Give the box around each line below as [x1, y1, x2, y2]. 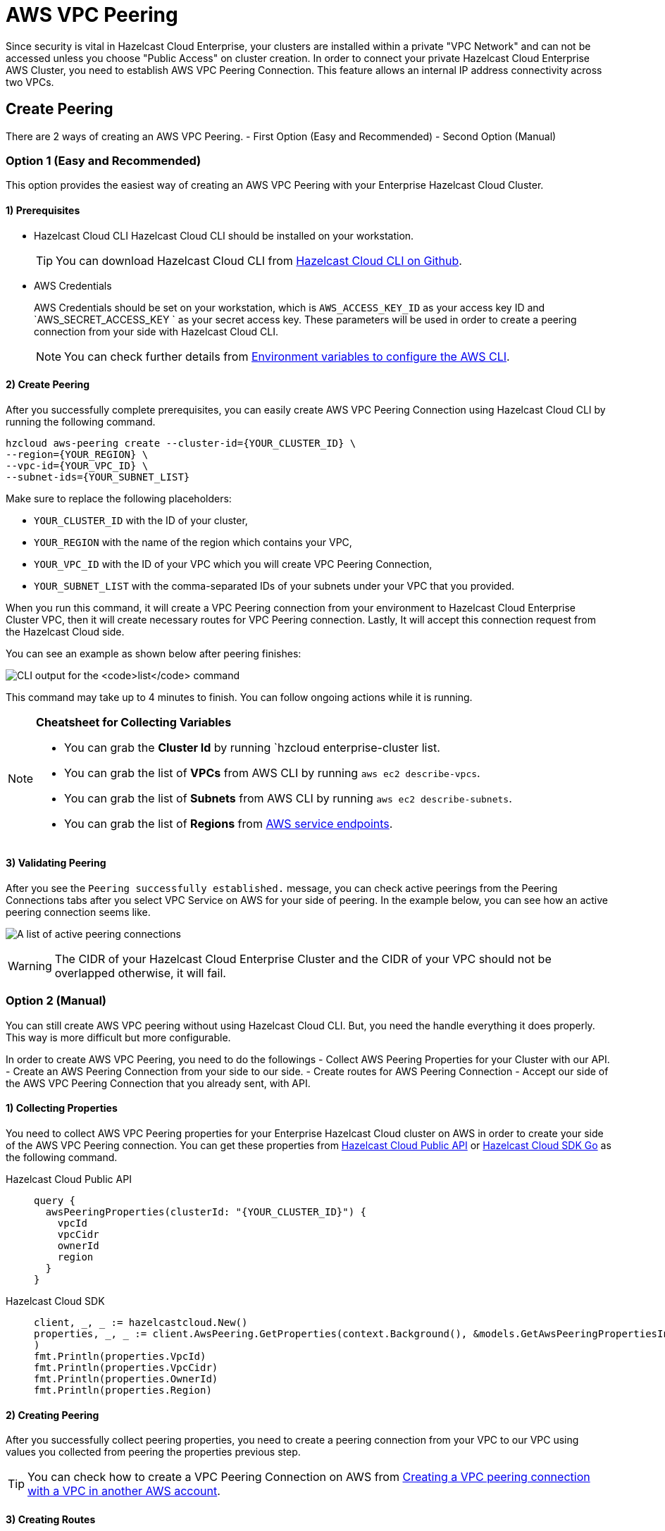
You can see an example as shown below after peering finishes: [6, 647, 302, 659]
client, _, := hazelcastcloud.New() [34, 1316, 248, 1328]
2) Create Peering [6, 378, 90, 391]
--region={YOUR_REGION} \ [6, 448, 149, 460]
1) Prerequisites [6, 204, 80, 216]
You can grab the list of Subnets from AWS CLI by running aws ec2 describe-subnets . [64, 791, 512, 805]
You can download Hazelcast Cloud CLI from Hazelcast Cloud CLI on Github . [56, 253, 462, 268]
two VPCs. [6, 75, 54, 88]
